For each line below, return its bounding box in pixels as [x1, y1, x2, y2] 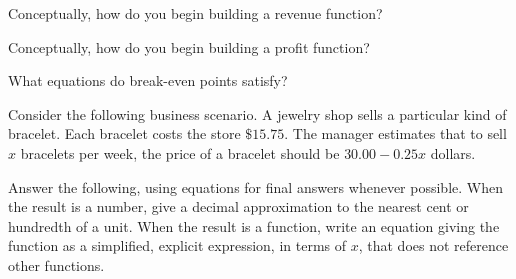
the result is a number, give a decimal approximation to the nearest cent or [8, 196, 469, 217]
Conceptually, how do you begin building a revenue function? [8, 3, 383, 23]
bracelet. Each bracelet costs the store [8, 123, 241, 144]
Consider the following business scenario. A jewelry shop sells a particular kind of [8, 103, 507, 124]
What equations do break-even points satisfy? [8, 70, 288, 91]
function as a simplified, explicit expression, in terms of [8, 235, 347, 256]
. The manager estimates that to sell [284, 123, 507, 144]
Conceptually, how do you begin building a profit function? [8, 36, 370, 57]
